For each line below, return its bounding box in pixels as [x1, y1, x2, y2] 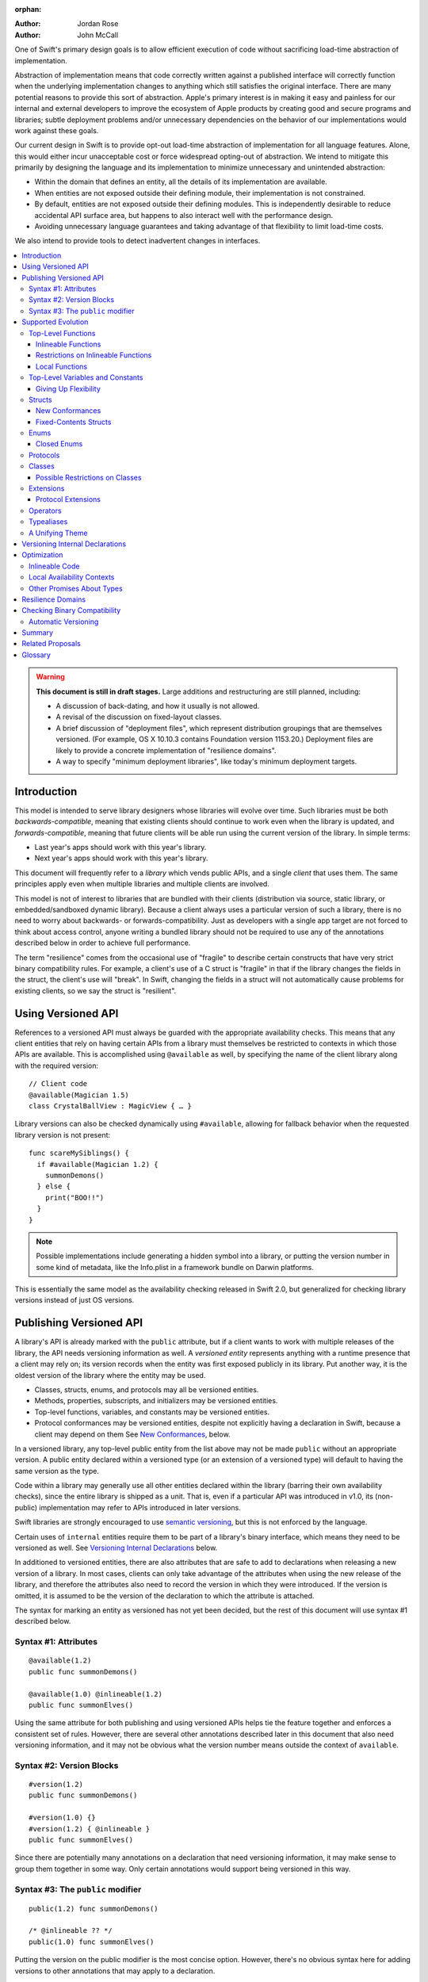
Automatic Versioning [29, 617, 99, 626]
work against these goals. [14, 125, 99, 135]
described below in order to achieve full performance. [14, 938, 191, 947]
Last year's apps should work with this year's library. [34, 843, 207, 852]
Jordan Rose [77, 19, 119, 29]
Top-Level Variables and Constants [29, 373, 143, 382]
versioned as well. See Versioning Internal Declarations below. [14, 1543, 218, 1553]
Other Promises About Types [29, 584, 123, 593]
